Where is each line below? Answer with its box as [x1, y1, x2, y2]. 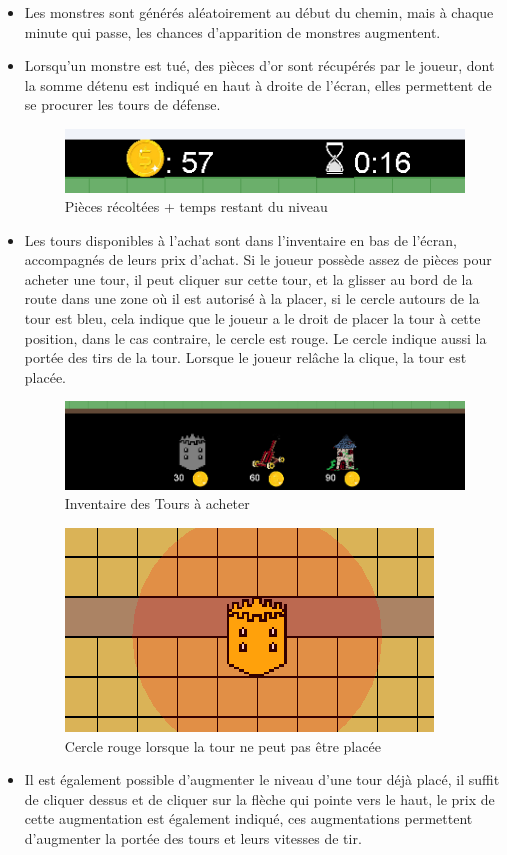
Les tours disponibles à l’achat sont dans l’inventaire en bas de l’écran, [24, 229, 457, 250]
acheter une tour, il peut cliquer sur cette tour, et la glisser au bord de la [24, 268, 473, 289]
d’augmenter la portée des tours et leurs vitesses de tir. [24, 827, 362, 848]
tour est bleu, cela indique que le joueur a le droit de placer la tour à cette [24, 308, 481, 329]
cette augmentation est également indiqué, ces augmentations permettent [24, 808, 473, 829]
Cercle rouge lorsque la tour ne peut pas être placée [64, 735, 381, 756]
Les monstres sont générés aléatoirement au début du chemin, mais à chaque [24, 2, 494, 22]
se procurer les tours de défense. [24, 94, 221, 115]
